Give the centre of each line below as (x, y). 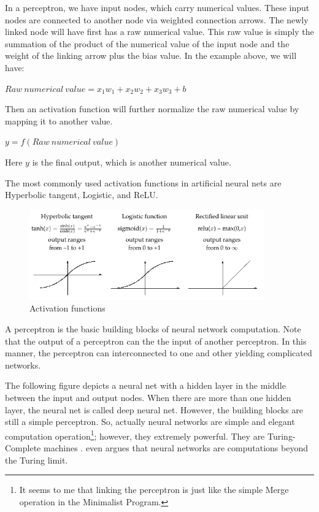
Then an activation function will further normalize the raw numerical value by (152, 109)
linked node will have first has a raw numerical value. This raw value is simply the (159, 32)
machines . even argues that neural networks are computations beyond (175, 447)
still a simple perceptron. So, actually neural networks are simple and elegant (150, 422)
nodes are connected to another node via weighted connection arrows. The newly (157, 19)
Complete (23, 447)
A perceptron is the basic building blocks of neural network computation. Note (153, 328)
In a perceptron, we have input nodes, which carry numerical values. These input (157, 7)
